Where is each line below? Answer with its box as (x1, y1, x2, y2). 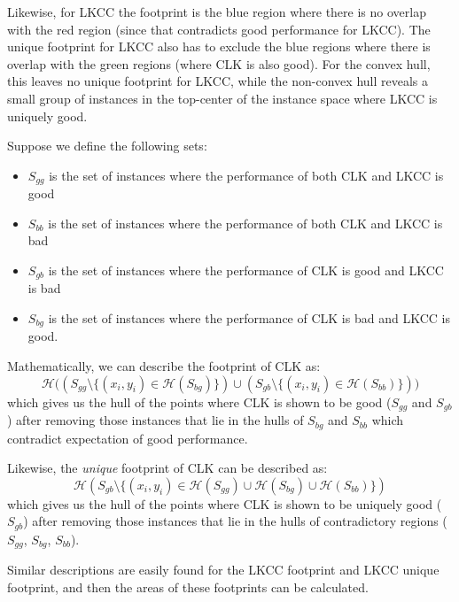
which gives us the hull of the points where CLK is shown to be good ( (7, 392, 392, 411)
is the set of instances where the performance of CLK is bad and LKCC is (48, 309, 450, 328)
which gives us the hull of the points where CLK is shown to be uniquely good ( (7, 494, 442, 513)
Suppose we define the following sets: (7, 136, 207, 155)
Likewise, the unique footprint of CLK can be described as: (7, 459, 328, 477)
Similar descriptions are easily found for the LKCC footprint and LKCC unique (7, 560, 440, 579)
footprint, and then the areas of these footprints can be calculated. (7, 577, 369, 596)
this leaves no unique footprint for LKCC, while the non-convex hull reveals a (7, 72, 428, 90)
